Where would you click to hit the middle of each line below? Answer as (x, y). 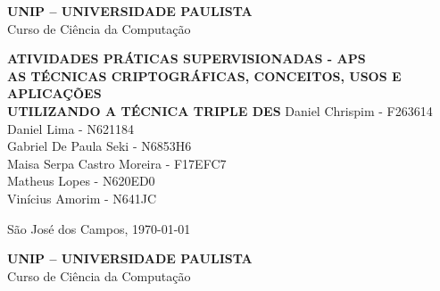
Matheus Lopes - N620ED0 (81, 181)
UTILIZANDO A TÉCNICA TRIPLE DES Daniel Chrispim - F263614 (220, 110)
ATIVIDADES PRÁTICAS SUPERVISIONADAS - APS (187, 58)
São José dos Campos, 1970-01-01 (99, 228)
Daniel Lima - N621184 (71, 128)
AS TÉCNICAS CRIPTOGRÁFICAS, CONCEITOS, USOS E (204, 75)
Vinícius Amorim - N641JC (82, 198)
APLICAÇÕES (54, 93)
